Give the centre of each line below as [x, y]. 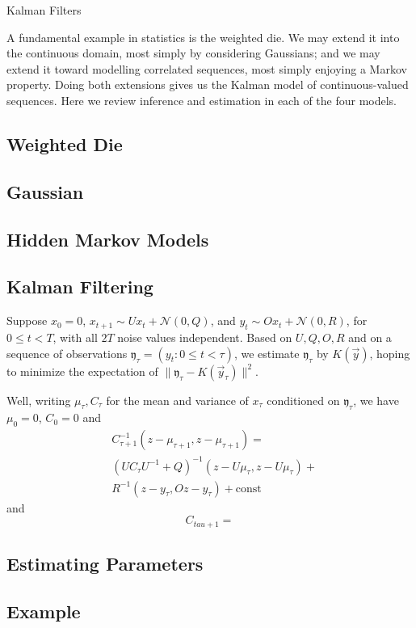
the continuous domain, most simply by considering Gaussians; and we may [193, 53]
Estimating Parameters [105, 564]
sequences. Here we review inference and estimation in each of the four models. [202, 100]
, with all [75, 337]
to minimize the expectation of [82, 371]
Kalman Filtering [80, 287]
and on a [370, 337]
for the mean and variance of [177, 400]
